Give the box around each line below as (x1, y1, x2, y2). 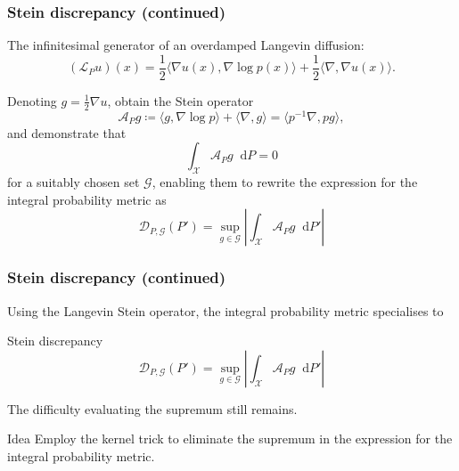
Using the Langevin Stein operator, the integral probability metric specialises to (7, 301, 444, 320)
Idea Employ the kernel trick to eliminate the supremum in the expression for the (7, 429, 453, 448)
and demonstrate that (7, 123, 127, 142)
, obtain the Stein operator (107, 91, 254, 110)
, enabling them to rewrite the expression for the (152, 173, 418, 191)
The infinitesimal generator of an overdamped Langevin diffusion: (7, 36, 365, 54)
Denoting (7, 91, 57, 110)
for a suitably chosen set (7, 173, 140, 191)
